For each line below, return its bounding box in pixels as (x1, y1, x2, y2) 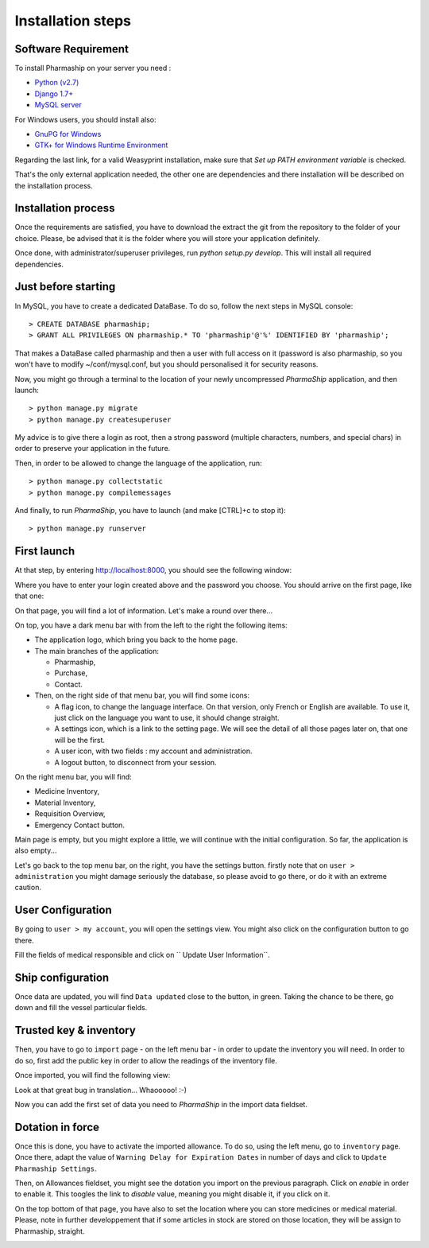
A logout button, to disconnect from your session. (54, 757, 218, 767)
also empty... (14, 846, 57, 855)
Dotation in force (14, 1120, 99, 1133)
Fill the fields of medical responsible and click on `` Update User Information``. (14, 951, 270, 960)
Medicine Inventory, (34, 787, 99, 796)
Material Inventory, (34, 798, 96, 807)
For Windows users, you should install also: (14, 115, 157, 124)
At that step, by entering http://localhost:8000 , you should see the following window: (14, 566, 292, 575)
